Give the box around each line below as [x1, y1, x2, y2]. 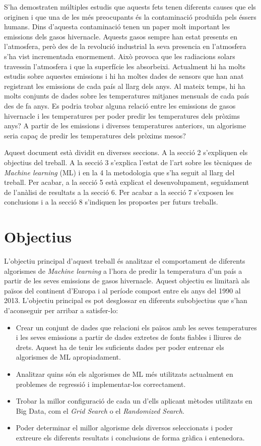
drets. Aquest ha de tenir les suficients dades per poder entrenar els [16, 341, 224, 352]
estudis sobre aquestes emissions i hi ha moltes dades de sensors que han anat [4, 71, 244, 81]
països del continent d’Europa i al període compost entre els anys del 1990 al [4, 285, 241, 295]
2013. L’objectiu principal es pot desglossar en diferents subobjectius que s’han [4, 295, 247, 306]
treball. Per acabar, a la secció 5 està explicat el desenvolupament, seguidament [4, 177, 249, 187]
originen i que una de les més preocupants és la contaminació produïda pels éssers [4, 11, 256, 22]
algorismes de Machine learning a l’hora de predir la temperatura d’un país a [4, 265, 242, 276]
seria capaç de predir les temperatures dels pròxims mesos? [4, 130, 186, 140]
